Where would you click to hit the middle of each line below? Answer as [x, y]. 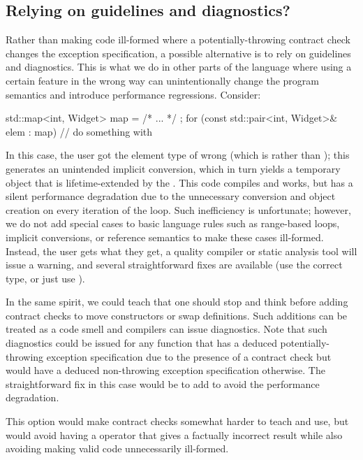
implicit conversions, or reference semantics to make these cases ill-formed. [165, 237]
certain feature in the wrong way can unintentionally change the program [162, 80]
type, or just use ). [45, 278]
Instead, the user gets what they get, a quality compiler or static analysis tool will [181, 251]
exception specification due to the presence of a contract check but [189, 356]
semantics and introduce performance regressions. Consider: [133, 94]
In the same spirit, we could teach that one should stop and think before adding [177, 302]
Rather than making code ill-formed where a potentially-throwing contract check [178, 39]
